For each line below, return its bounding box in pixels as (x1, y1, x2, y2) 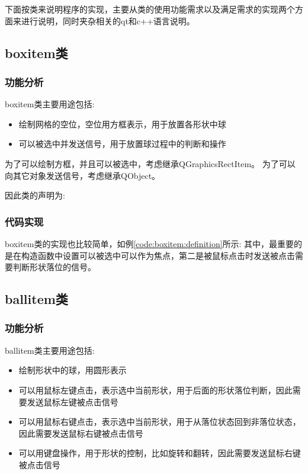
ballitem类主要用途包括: (5, 344, 95, 356)
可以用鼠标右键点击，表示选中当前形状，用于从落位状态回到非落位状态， (18, 415, 301, 428)
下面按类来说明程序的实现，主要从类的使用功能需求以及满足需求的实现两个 (5, 3, 295, 15)
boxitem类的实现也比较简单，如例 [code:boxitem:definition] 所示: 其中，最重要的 (5, 237, 303, 249)
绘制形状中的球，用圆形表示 (18, 364, 127, 376)
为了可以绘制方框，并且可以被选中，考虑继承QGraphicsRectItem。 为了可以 (5, 157, 296, 169)
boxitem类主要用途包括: (5, 98, 95, 110)
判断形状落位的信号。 (12, 261, 96, 273)
